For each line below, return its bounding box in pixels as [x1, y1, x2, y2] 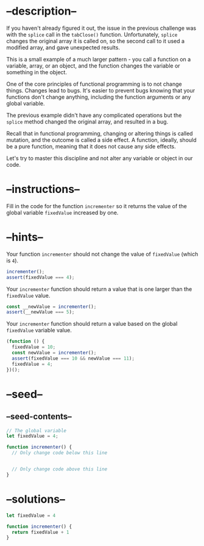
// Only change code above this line [12, 466, 108, 472]
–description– [6, 4, 77, 18]
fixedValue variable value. [6, 327, 72, 334]
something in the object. [6, 68, 67, 75]
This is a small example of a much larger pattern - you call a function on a [6, 55, 191, 63]
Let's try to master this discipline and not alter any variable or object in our [6, 154, 193, 162]
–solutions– [6, 492, 65, 506]
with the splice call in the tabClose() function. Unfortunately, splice [6, 30, 178, 38]
